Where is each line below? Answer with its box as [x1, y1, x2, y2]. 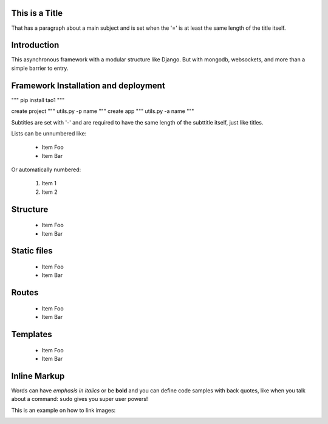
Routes [11, 287, 39, 298]
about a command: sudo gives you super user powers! [11, 395, 148, 403]
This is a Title [11, 8, 63, 18]
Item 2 [41, 188, 58, 196]
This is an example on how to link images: [11, 406, 116, 414]
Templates [11, 329, 52, 340]
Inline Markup [11, 371, 65, 381]
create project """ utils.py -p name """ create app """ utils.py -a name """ [11, 108, 194, 115]
